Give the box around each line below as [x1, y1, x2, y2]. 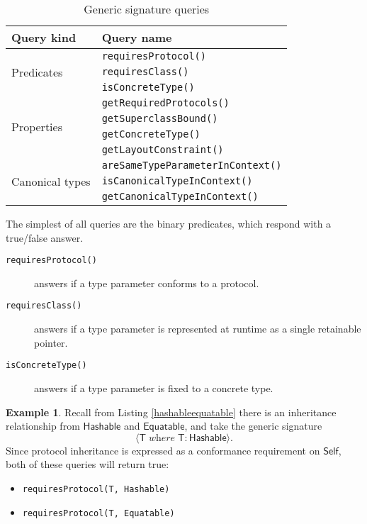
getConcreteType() [101, 128, 201, 140]
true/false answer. [6, 230, 84, 245]
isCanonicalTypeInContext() [101, 175, 253, 186]
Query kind [11, 29, 77, 45]
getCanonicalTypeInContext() [101, 191, 259, 202]
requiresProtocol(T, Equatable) [22, 508, 175, 518]
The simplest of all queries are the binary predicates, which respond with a [6, 216, 332, 230]
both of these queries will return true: [6, 457, 169, 472]
